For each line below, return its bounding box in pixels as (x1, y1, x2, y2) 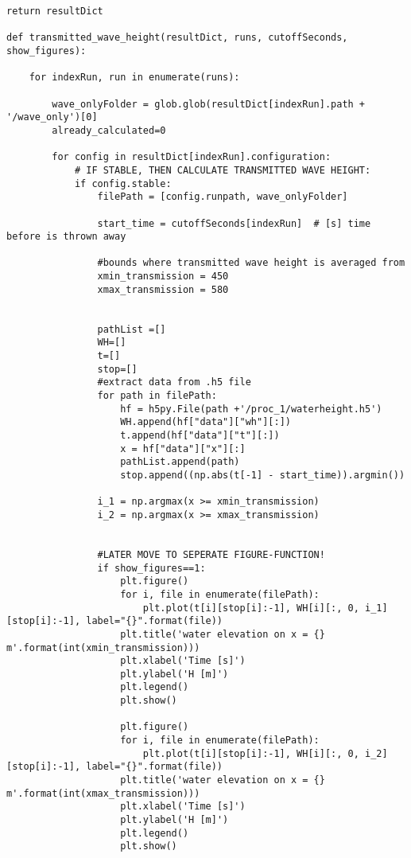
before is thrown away (6, 231, 126, 243)
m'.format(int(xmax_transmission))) (6, 787, 200, 799)
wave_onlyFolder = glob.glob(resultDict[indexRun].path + (52, 98, 366, 110)
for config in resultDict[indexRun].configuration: (52, 151, 332, 163)
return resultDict (6, 6, 103, 17)
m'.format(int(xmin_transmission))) (6, 642, 200, 653)
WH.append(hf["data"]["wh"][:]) (120, 416, 291, 428)
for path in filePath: (97, 390, 217, 402)
